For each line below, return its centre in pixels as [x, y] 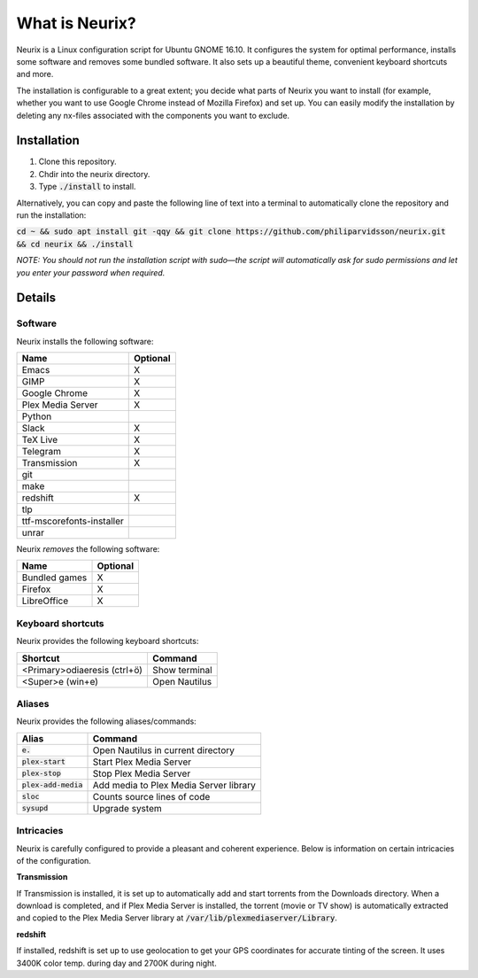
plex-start [44, 762]
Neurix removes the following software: [88, 549]
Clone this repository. [77, 162]
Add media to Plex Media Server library [174, 785]
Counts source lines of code [151, 796]
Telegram [42, 452]
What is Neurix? [77, 23]
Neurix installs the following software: [85, 341]
